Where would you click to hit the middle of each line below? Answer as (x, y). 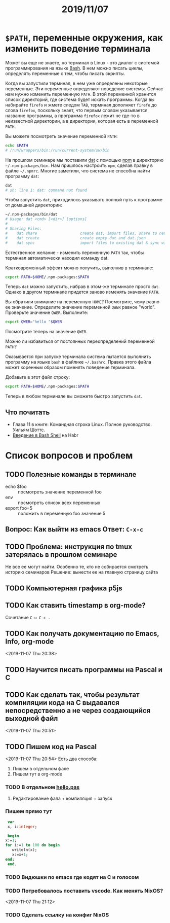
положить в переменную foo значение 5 (62, 513)
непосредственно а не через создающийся (78, 711)
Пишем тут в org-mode (37, 774)
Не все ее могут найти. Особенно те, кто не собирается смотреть (77, 567)
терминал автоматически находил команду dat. (57, 258)
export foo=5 (19, 508)
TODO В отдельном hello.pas (42, 787)
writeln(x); (25, 850)
